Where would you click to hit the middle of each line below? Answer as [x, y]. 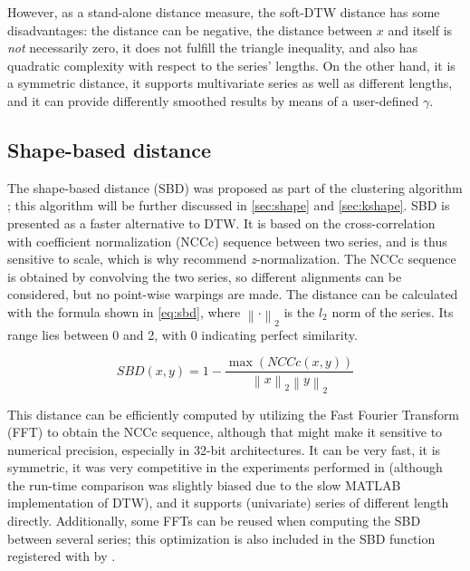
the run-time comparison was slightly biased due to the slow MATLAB [204, 484]
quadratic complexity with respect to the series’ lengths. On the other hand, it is [231, 65]
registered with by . [62, 556]
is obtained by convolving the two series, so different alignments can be [205, 276]
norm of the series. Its [393, 311]
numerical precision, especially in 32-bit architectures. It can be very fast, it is [224, 449]
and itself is [420, 29]
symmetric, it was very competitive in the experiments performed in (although [225, 467]
